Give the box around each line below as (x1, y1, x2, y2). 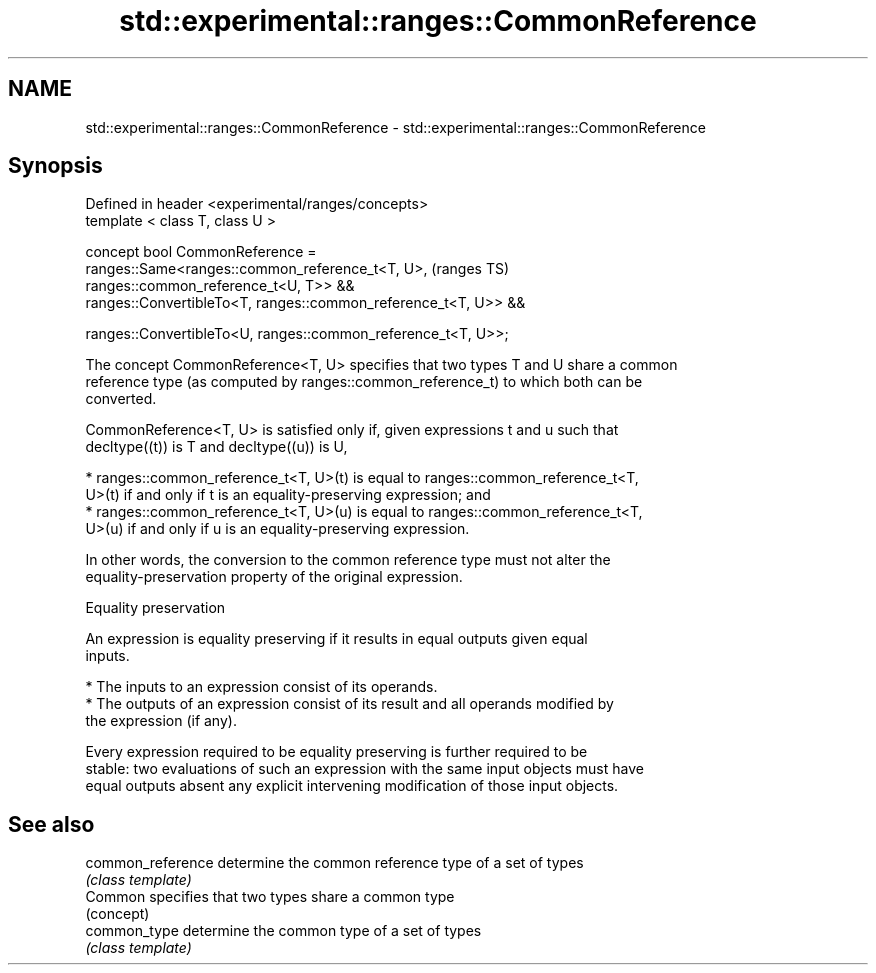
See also (8, 811, 95, 837)
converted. (85, 390, 157, 408)
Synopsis (8, 153, 103, 179)
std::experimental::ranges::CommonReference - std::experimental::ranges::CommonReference (85, 118, 706, 136)
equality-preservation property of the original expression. (85, 568, 463, 586)
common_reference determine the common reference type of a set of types (85, 854, 584, 872)
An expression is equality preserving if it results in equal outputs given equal (85, 630, 588, 648)
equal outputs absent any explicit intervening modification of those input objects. (85, 777, 619, 795)
